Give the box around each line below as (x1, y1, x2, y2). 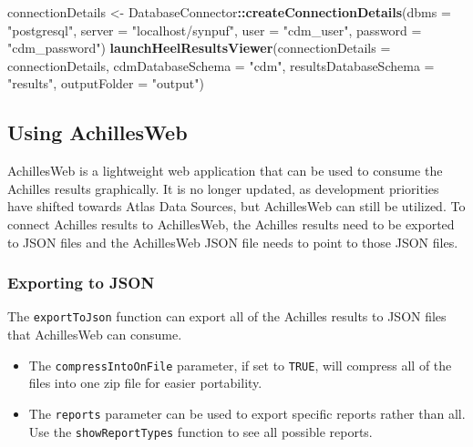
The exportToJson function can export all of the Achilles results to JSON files (7, 307, 447, 326)
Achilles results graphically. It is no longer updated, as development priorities (7, 178, 439, 198)
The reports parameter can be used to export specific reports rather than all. (28, 403, 466, 422)
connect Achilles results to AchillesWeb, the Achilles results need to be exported (7, 214, 455, 233)
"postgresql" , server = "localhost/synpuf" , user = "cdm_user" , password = (7, 20, 422, 39)
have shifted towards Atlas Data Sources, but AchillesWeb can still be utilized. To (7, 197, 466, 216)
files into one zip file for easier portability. (28, 373, 262, 392)
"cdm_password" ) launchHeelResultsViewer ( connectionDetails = (7, 38, 391, 57)
